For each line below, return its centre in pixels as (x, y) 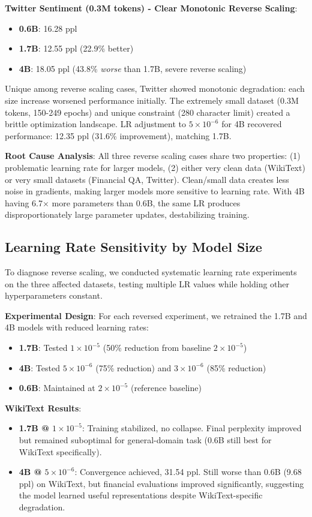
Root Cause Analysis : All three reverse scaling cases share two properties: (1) (153, 156)
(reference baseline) (166, 388)
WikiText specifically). (60, 451)
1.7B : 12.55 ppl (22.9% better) (76, 48)
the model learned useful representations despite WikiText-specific (141, 495)
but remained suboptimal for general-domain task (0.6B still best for (145, 440)
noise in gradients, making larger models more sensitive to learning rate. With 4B (155, 191)
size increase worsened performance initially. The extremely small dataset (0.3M (152, 100)
